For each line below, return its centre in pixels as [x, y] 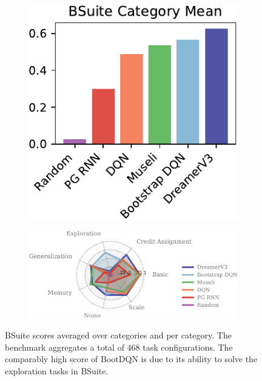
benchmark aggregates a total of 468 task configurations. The [119, 347]
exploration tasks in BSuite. [57, 370]
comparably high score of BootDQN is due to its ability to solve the [131, 359]
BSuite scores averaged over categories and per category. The [118, 335]
